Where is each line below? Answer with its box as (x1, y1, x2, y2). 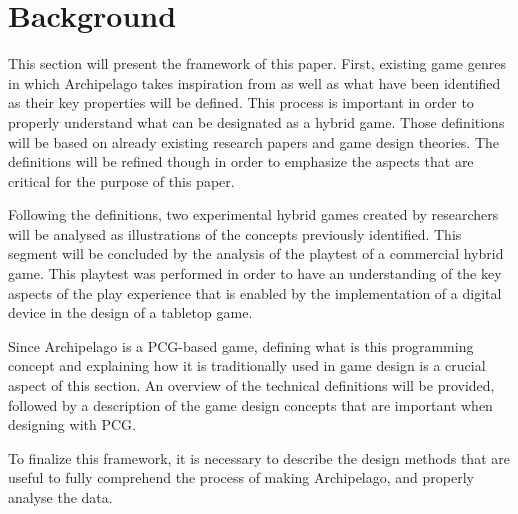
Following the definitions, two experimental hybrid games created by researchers (8, 204, 499, 225)
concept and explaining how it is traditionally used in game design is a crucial (8, 355, 486, 376)
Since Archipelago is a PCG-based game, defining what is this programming (8, 335, 474, 356)
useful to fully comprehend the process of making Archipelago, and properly (8, 467, 474, 488)
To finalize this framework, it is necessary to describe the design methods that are (8, 447, 510, 468)
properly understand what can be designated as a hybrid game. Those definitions (8, 111, 505, 132)
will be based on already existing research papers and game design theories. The (8, 131, 500, 152)
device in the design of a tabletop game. (8, 302, 253, 323)
